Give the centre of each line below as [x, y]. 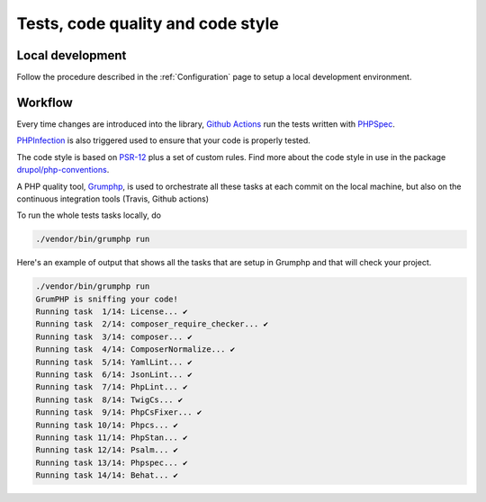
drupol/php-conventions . [63, 170]
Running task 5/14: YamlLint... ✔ [114, 362]
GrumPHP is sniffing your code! [107, 299]
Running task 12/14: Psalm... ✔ [107, 450]
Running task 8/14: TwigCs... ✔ [109, 399]
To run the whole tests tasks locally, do [89, 215]
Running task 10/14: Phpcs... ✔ [107, 425]
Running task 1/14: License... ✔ [112, 312]
